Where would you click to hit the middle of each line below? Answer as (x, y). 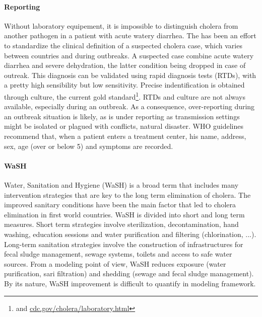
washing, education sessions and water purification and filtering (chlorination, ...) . (130, 234)
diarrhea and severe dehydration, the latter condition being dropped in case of (125, 65)
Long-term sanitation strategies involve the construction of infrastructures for (124, 244)
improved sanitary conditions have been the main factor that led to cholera (120, 205)
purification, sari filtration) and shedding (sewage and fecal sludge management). (129, 273)
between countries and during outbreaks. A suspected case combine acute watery (129, 55)
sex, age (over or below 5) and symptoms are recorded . (89, 146)
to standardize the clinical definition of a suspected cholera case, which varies (123, 45)
